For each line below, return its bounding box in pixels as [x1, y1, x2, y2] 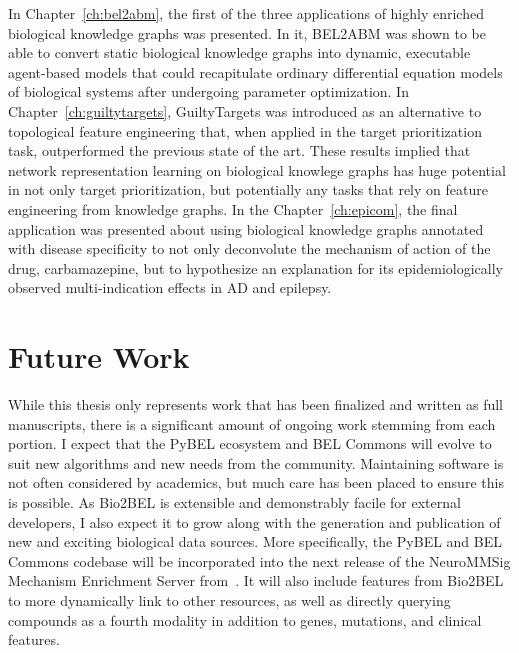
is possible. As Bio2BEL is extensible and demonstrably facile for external [8, 492, 461, 512]
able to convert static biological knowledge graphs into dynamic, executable [8, 42, 471, 63]
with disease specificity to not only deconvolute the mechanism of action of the [8, 238, 491, 259]
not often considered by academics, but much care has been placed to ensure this [8, 472, 504, 493]
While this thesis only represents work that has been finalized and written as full [8, 394, 503, 415]
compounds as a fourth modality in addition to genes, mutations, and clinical [8, 609, 482, 630]
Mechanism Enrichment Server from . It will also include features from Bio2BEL [8, 570, 504, 591]
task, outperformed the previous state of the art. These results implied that [8, 140, 471, 161]
